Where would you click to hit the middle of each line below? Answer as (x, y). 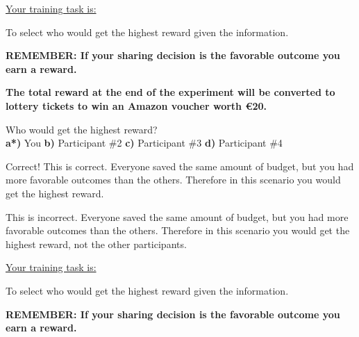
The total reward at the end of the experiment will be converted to (170, 92)
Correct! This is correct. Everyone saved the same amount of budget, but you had (180, 166)
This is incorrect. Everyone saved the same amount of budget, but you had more (177, 216)
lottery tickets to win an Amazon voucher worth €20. (136, 105)
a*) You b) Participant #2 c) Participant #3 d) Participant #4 (144, 143)
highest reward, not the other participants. (96, 244)
